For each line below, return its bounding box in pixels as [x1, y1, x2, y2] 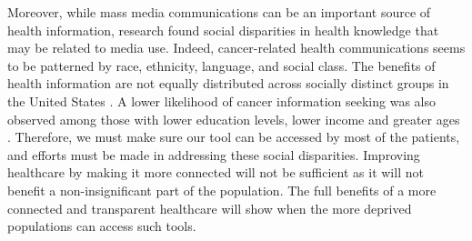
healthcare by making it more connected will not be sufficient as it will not [7, 163, 424, 182]
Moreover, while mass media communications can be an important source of [7, 3, 431, 21]
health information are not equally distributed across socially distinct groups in [7, 74, 449, 93]
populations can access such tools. [7, 216, 196, 236]
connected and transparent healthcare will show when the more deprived [7, 198, 412, 217]
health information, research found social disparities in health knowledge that [7, 20, 439, 39]
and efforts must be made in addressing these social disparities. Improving [7, 145, 420, 164]
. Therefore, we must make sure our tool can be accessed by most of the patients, [7, 127, 460, 146]
